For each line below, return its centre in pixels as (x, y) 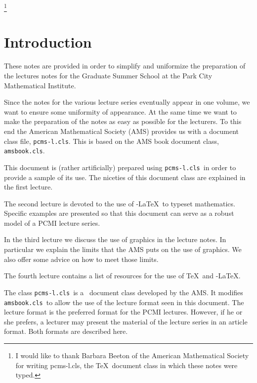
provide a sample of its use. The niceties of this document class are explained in (125, 177)
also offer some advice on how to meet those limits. (81, 259)
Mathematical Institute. (40, 85)
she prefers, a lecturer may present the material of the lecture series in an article (126, 321)
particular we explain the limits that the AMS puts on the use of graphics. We (123, 249)
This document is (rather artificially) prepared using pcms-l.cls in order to (120, 167)
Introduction (48, 42)
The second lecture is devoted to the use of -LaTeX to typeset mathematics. (120, 203)
